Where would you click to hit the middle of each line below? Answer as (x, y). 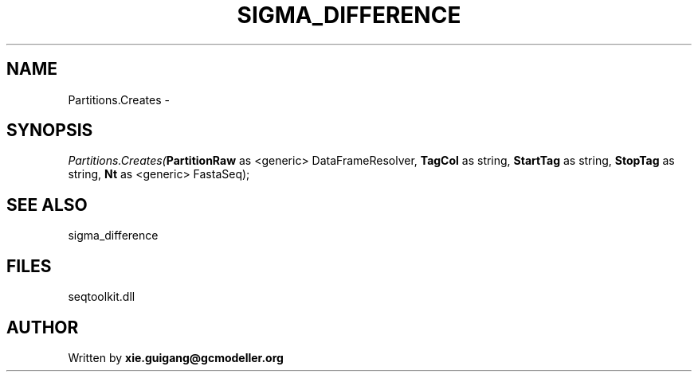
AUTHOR (43, 327)
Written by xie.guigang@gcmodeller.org (176, 357)
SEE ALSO (47, 205)
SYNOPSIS (50, 131)
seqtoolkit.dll (102, 297)
